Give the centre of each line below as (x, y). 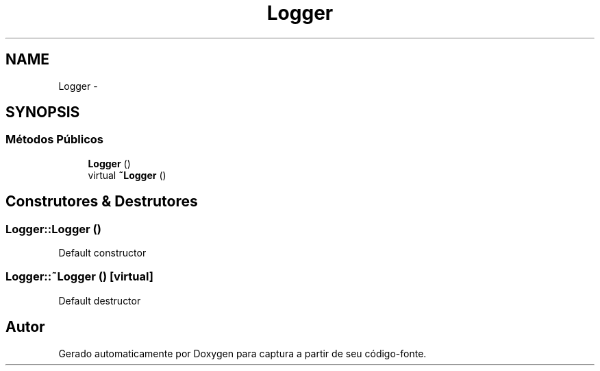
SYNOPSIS (43, 112)
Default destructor (100, 300)
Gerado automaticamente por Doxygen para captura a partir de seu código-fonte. (242, 353)
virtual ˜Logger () (127, 175)
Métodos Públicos (55, 140)
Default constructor (102, 253)
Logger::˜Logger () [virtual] (79, 277)
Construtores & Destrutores (102, 202)
